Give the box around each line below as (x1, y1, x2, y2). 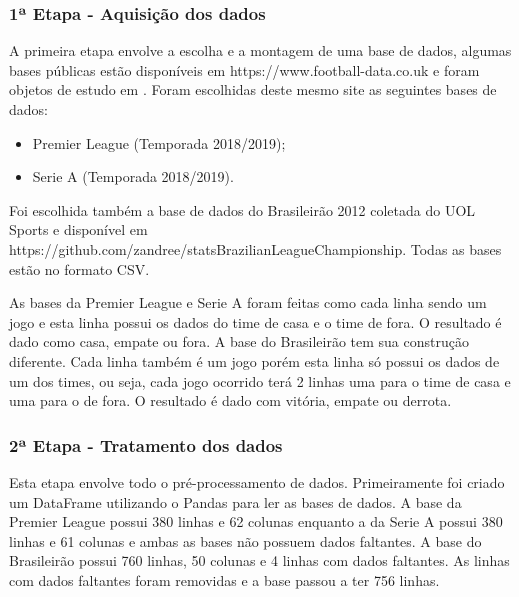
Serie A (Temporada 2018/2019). (32, 166, 234, 187)
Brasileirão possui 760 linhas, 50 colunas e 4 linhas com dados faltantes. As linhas (9, 550, 510, 571)
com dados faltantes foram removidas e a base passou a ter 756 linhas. (9, 569, 440, 590)
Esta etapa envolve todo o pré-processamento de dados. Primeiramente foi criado (9, 471, 505, 492)
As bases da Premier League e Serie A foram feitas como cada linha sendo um (9, 292, 487, 313)
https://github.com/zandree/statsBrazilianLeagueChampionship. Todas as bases (9, 238, 502, 259)
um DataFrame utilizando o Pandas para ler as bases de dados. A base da (9, 491, 462, 512)
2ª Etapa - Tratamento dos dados (9, 432, 283, 457)
